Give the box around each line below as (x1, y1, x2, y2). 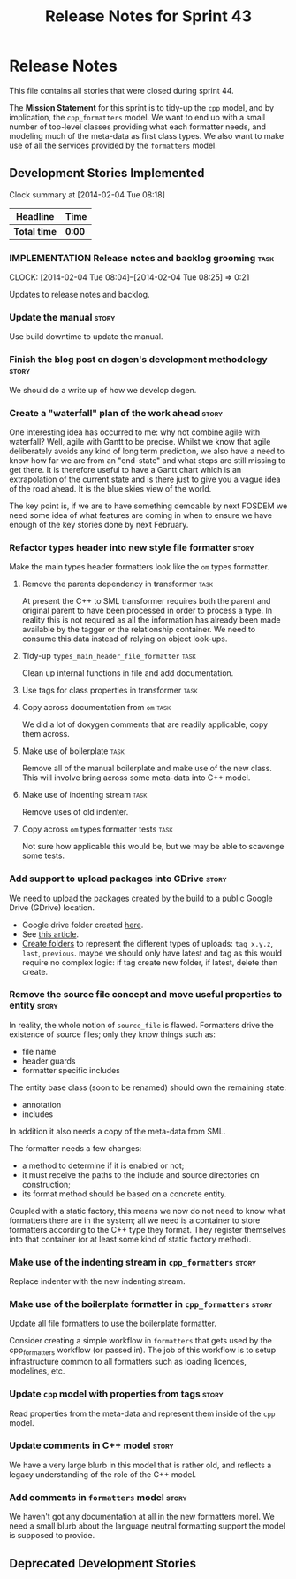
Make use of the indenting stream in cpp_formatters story (9, 1256, 257, 1268)
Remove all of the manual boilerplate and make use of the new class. (21, 763, 272, 774)
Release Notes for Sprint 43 (44, 6, 253, 27)
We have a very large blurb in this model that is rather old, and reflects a (9, 1459, 272, 1470)
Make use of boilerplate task (21, 746, 125, 756)
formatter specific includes (21, 1064, 121, 1075)
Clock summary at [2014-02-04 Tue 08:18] (9, 189, 166, 200)
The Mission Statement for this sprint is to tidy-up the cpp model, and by (9, 102, 275, 112)
